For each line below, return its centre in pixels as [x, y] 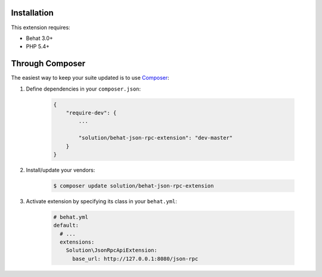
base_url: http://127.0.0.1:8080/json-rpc [135, 259]
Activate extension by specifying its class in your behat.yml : [101, 201]
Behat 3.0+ [40, 38]
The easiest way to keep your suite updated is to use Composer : [90, 78]
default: [66, 225]
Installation [32, 13]
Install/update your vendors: [61, 170]
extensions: [77, 242]
